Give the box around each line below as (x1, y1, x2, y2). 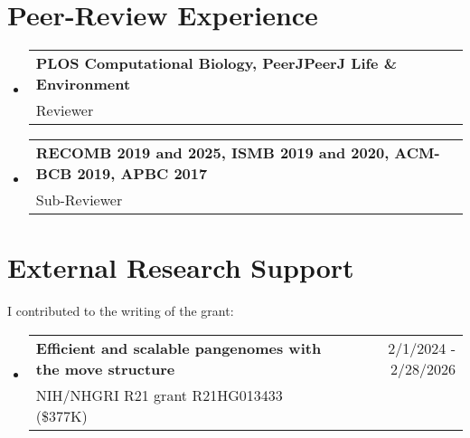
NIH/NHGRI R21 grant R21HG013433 (35, 384, 283, 405)
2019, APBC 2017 (77, 163, 208, 185)
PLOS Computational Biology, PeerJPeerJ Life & (35, 52, 397, 74)
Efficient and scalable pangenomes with (35, 337, 322, 358)
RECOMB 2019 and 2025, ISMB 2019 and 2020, (35, 142, 390, 164)
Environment (35, 73, 131, 95)
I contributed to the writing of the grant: (7, 301, 234, 320)
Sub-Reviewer (35, 189, 123, 211)
